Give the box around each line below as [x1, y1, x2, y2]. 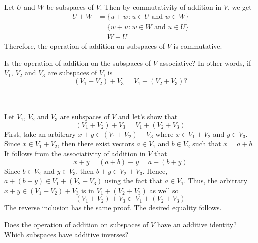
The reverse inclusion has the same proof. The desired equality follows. [4, 202, 222, 213]
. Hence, [142, 165, 168, 176]
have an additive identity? [157, 219, 237, 229]
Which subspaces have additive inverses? [4, 229, 129, 239]
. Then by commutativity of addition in [100, 1, 222, 12]
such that [192, 138, 221, 149]
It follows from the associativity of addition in [4, 148, 146, 159]
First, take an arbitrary [4, 128, 76, 139]
